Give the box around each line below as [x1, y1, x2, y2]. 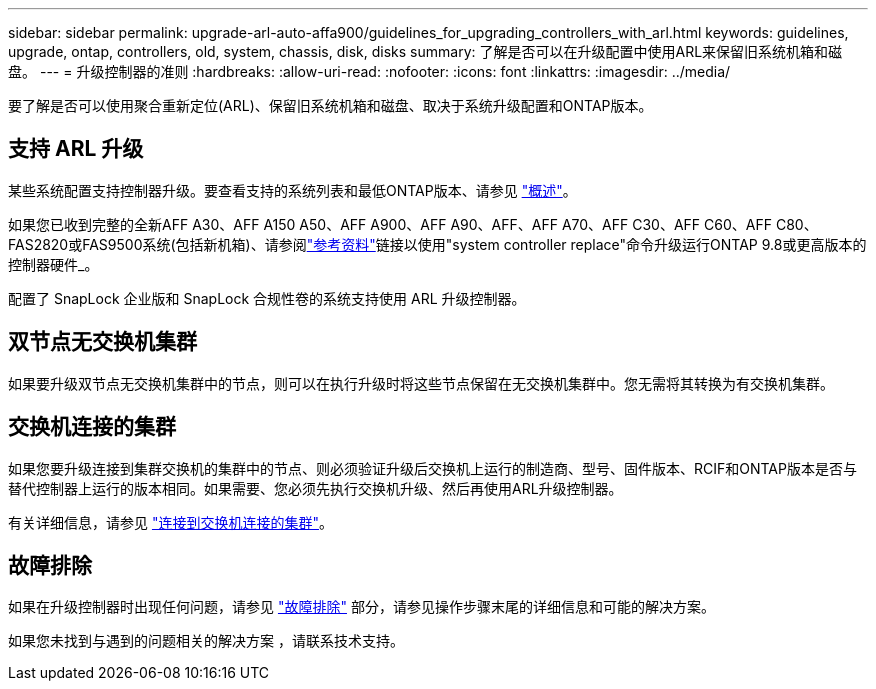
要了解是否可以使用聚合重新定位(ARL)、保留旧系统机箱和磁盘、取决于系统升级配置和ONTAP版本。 [8, 97, 653, 114]
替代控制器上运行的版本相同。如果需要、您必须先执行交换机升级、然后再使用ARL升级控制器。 [8, 479, 623, 497]
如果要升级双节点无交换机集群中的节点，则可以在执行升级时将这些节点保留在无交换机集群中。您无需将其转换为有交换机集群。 [8, 374, 834, 392]
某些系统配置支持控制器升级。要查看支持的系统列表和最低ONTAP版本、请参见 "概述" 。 [8, 181, 577, 199]
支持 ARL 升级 [8, 136, 144, 162]
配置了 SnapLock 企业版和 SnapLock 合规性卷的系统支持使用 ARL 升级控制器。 [8, 289, 526, 307]
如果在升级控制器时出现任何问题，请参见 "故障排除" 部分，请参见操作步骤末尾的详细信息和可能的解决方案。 [8, 598, 715, 616]
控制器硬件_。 [8, 255, 99, 273]
